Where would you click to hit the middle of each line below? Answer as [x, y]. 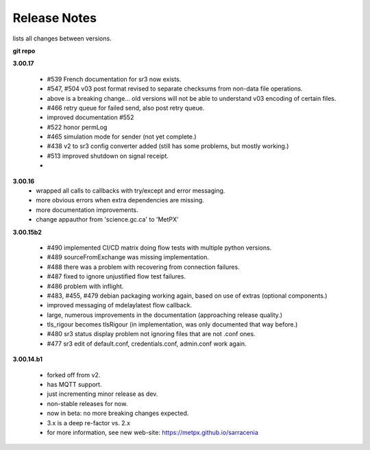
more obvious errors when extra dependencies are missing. [120, 200]
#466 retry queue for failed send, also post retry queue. [126, 108]
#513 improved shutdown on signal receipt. [108, 156]
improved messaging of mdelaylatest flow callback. [119, 305]
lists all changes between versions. [62, 38]
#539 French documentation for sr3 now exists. [114, 79]
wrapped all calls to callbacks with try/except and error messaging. [131, 191]
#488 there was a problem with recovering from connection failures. [143, 267]
